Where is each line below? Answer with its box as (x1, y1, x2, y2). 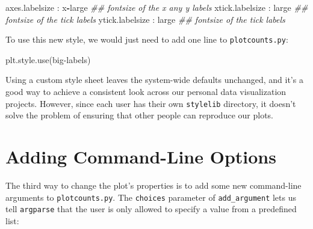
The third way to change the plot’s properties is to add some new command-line (5, 179, 302, 191)
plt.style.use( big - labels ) (5, 53, 91, 66)
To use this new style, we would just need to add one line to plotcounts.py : (5, 33, 288, 46)
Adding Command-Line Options (5, 144, 276, 169)
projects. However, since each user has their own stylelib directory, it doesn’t (5, 97, 296, 109)
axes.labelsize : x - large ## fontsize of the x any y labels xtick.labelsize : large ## (5, 1, 308, 13)
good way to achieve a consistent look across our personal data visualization (5, 85, 287, 98)
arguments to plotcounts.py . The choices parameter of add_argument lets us (5, 191, 296, 203)
